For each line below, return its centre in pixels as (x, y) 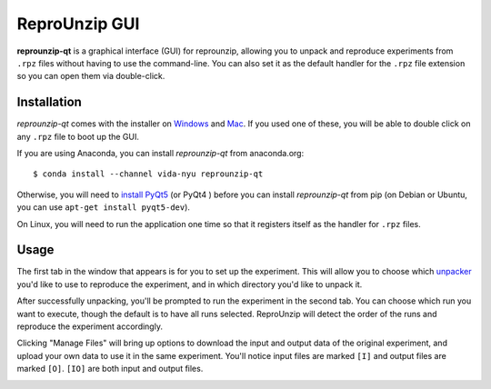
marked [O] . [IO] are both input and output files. (110, 369)
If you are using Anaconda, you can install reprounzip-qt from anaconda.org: (160, 154)
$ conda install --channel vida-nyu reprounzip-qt (148, 174)
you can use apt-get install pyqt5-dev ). (104, 207)
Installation (49, 102)
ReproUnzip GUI (78, 24)
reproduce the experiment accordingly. (90, 326)
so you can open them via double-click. (91, 76)
